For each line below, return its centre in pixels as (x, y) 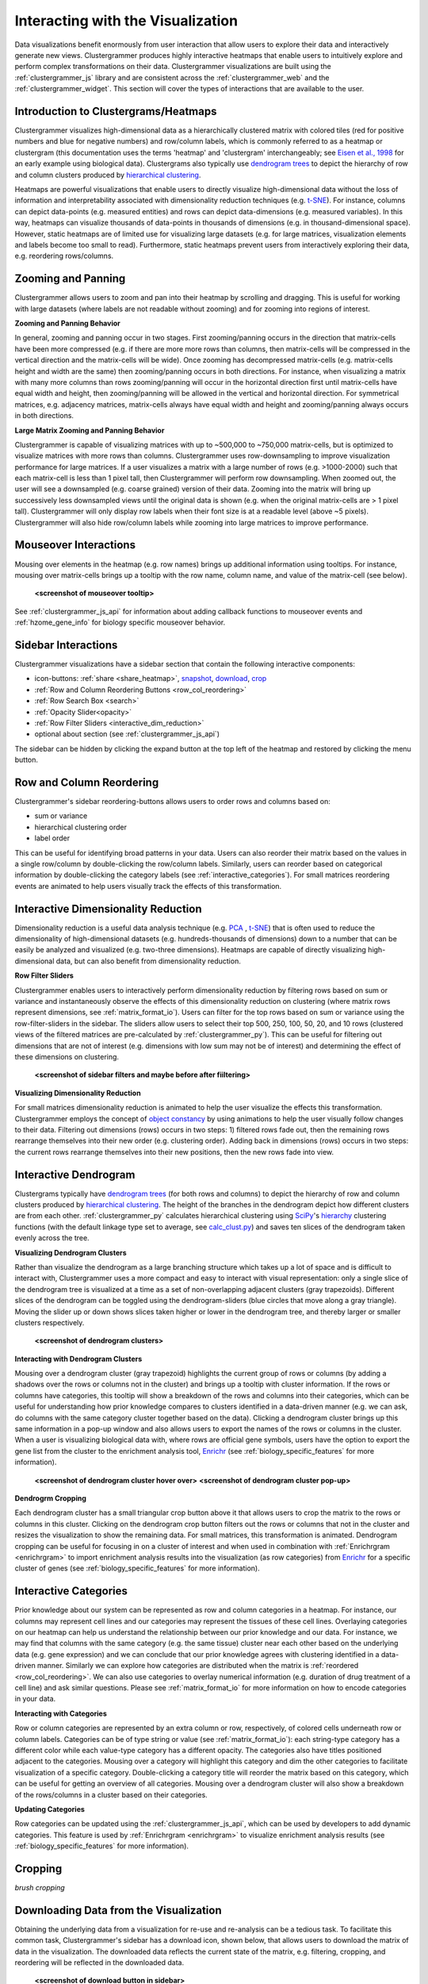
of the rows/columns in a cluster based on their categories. (111, 1794)
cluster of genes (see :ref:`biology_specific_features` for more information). (138, 1568)
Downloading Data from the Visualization (118, 1910)
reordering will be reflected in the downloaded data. (99, 1963)
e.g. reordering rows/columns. (64, 256)
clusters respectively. (50, 1322)
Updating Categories (50, 1809)
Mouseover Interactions (75, 545)
